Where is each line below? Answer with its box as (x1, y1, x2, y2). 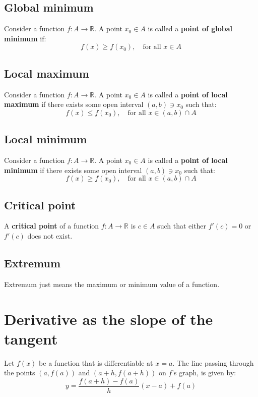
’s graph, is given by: (172, 367, 236, 378)
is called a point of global (148, 23, 233, 34)
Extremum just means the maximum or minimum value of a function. (4, 278, 220, 289)
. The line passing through (172, 357, 254, 368)
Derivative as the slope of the (4, 308, 213, 329)
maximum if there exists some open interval (4, 99, 144, 109)
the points (4, 367, 35, 378)
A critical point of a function (4, 220, 99, 231)
